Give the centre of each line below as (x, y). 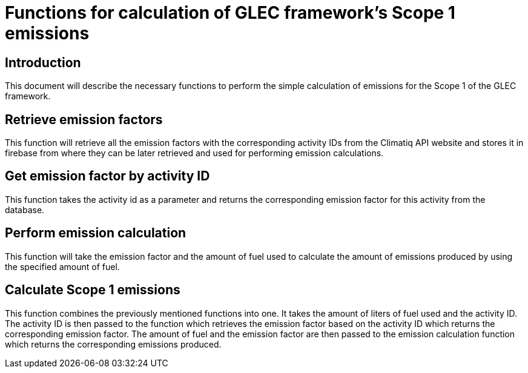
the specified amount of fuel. (62, 266)
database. (25, 210)
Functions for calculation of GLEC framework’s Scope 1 (230, 13)
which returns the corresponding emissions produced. (113, 344)
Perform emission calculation (96, 233)
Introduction (43, 62)
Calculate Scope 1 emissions (93, 290)
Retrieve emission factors (84, 119)
